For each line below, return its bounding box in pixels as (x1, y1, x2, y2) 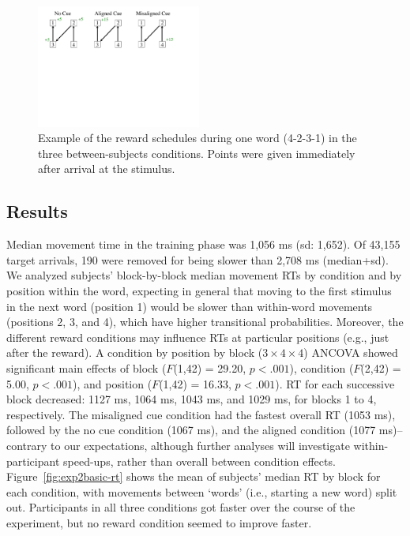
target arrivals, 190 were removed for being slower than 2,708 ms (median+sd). (6, 251, 389, 268)
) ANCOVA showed (303, 344, 398, 361)
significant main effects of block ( (6, 359, 167, 376)
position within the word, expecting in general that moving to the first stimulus (6, 282, 392, 298)
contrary (6, 437, 47, 453)
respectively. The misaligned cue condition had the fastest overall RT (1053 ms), (6, 406, 396, 422)
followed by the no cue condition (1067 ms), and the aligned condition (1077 (6, 422, 376, 438)
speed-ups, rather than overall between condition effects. (63, 452, 336, 469)
